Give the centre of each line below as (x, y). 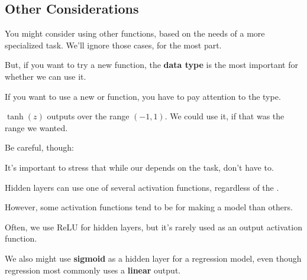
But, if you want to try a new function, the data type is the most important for (151, 65)
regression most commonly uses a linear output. (93, 270)
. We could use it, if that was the (224, 116)
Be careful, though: (39, 147)
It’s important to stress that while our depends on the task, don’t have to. (139, 167)
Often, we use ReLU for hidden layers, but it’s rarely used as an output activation (153, 227)
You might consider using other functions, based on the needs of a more (135, 33)
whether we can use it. (46, 76)
